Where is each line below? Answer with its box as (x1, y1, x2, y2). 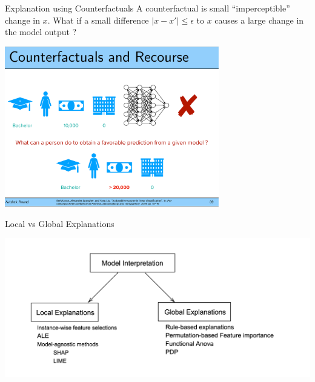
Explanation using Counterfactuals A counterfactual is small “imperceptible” (5, 2, 290, 14)
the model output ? (5, 25, 77, 38)
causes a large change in (214, 13, 304, 26)
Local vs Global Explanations (5, 217, 114, 229)
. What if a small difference (47, 13, 149, 26)
